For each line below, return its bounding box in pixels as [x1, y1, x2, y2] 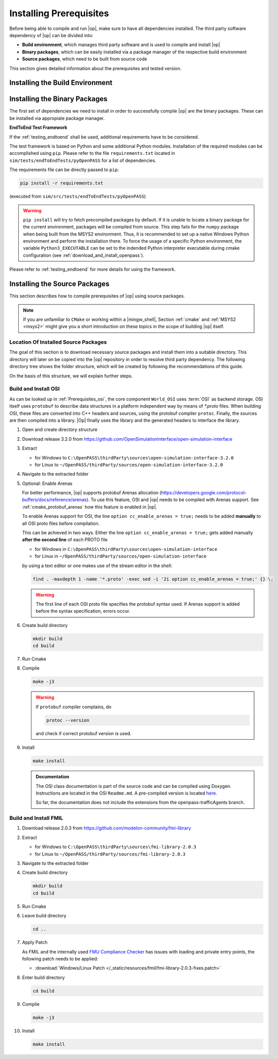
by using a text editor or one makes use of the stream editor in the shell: [22, 562, 172, 569]
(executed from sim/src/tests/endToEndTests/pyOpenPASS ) [9, 193, 146, 200]
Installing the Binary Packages [9, 94, 108, 104]
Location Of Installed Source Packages [9, 339, 107, 346]
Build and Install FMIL [9, 815, 63, 822]
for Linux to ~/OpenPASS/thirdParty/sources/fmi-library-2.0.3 [34, 851, 186, 857]
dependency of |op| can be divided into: [9, 32, 93, 38]
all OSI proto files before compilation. [22, 520, 100, 526]
